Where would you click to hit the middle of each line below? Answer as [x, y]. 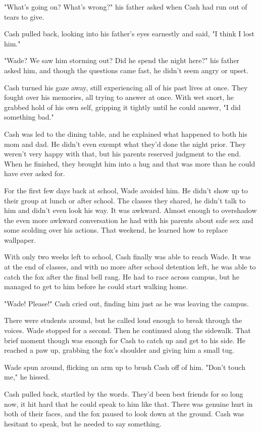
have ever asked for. [35, 173]
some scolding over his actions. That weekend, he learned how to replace [116, 230]
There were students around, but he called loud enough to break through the [123, 320]
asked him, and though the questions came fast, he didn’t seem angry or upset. [126, 70]
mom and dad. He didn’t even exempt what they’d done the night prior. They [125, 144]
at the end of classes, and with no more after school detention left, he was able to [130, 267]
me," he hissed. [27, 377]
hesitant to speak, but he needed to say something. [83, 423]
